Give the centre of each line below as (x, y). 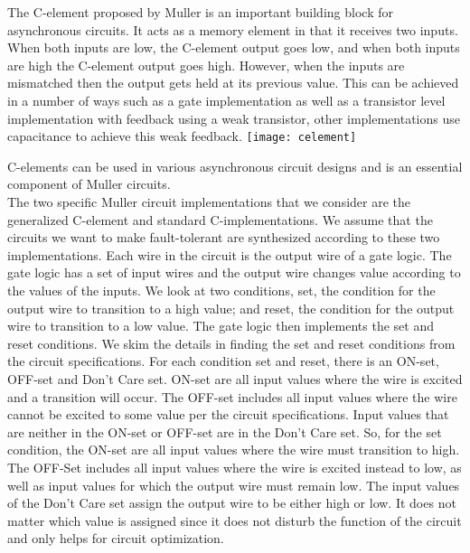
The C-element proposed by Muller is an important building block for (200, 12)
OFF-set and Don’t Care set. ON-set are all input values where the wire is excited (235, 378)
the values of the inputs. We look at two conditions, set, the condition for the (221, 290)
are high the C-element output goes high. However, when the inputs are (206, 65)
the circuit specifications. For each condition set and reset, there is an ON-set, (223, 361)
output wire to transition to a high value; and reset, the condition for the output (231, 308)
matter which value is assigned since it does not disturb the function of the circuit (235, 520)
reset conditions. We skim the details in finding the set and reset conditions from (231, 343)
